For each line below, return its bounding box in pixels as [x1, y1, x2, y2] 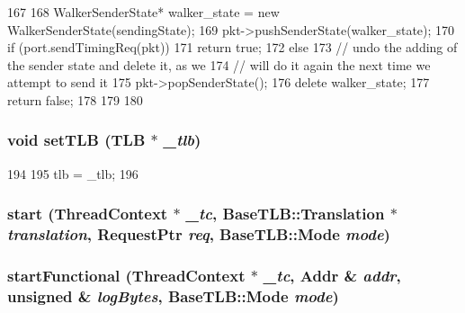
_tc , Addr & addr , [264, 264, 401, 287]
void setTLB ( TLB [7, 129, 146, 151]
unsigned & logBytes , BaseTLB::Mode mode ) [7, 284, 339, 307]
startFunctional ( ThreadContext [7, 264, 246, 287]
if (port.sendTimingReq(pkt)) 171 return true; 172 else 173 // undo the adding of [7, 38, 458, 57]
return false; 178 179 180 [7, 90, 143, 109]
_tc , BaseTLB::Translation [185, 202, 385, 225]
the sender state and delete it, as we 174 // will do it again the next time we [7, 55, 431, 74]
